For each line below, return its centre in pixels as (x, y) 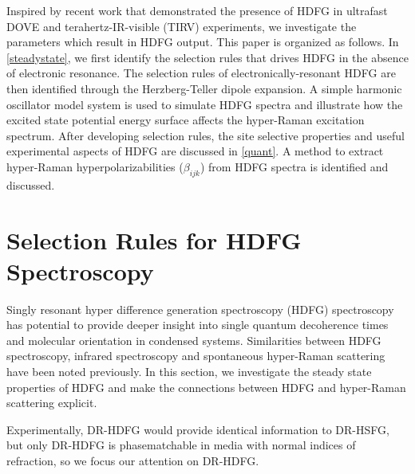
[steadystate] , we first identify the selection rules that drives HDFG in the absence (207, 57)
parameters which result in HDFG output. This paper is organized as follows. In (203, 42)
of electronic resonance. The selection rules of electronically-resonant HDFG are (201, 73)
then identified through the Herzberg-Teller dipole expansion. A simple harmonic (204, 88)
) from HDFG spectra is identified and (294, 166)
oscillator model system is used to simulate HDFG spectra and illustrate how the (205, 104)
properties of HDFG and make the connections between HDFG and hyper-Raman (206, 387)
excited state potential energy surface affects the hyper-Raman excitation (186, 120)
